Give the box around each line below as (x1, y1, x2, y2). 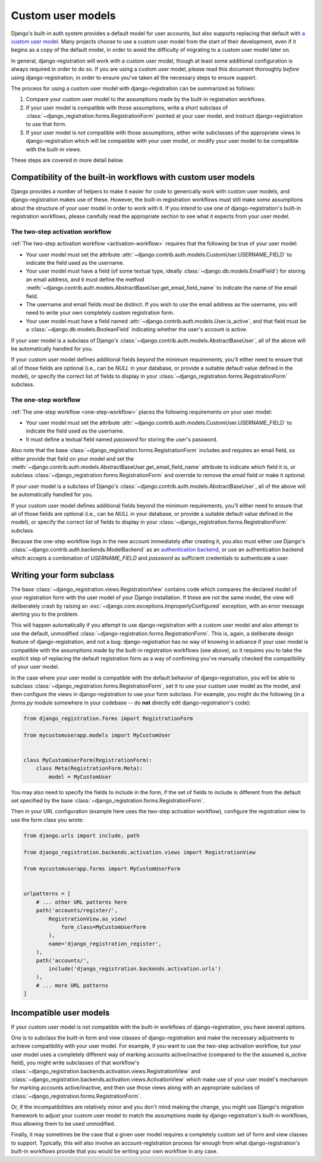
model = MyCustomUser (48, 773, 112, 780)
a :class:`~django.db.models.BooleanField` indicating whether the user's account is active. (26, 326, 248, 333)
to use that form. (26, 121, 67, 128)
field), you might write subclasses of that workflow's (11, 1059, 140, 1066)
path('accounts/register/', (36, 907, 118, 914)
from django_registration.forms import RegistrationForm (23, 715, 193, 722)
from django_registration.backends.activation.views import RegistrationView (23, 848, 256, 856)
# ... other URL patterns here (36, 898, 127, 906)
